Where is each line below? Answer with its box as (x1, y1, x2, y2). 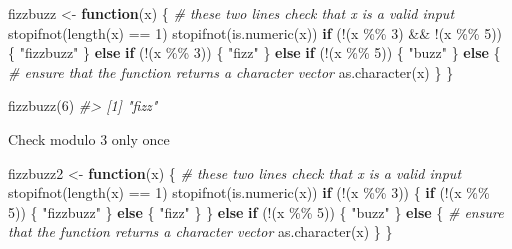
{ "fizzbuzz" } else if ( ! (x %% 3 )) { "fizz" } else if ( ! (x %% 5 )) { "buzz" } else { (8, 42, 501, 63)
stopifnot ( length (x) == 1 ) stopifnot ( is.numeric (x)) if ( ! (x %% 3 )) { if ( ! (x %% (8, 182, 490, 203)
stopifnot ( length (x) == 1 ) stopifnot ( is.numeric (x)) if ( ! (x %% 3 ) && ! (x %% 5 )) (8, 22, 503, 43)
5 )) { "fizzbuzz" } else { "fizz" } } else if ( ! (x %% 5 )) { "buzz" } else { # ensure (8, 201, 504, 222)
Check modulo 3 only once (8, 128, 170, 149)
